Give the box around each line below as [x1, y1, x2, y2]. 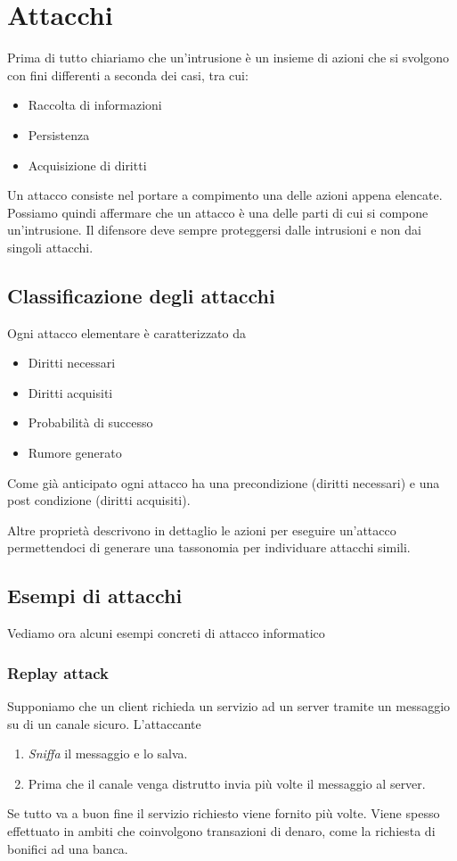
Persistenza [28, 125, 90, 144]
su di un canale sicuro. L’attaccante [7, 714, 201, 733]
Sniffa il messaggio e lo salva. [28, 744, 188, 763]
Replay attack [7, 661, 109, 683]
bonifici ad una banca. [7, 839, 128, 857]
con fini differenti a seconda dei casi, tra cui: [7, 65, 249, 84]
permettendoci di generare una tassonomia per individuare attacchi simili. [7, 538, 411, 557]
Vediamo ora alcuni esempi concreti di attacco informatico [7, 624, 325, 642]
